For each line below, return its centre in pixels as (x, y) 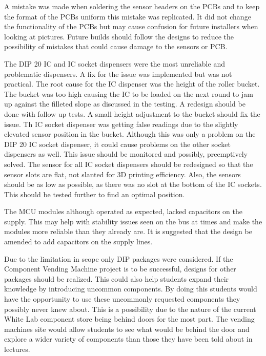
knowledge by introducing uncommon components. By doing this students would (131, 289)
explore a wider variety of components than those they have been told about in (128, 339)
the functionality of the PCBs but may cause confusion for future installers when (131, 26)
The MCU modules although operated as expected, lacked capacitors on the (124, 211)
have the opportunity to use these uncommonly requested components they (122, 299)
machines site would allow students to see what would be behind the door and (127, 329)
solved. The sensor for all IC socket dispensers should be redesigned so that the (129, 164)
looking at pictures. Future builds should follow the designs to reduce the (119, 36)
